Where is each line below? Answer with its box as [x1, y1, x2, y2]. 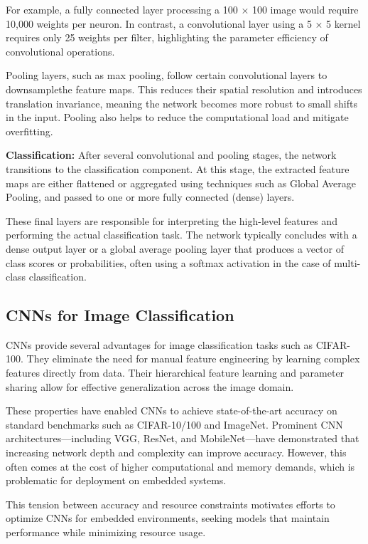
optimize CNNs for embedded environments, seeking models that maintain [6, 511, 330, 525]
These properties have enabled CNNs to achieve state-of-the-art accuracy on [6, 403, 337, 418]
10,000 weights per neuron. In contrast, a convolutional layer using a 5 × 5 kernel [6, 16, 361, 31]
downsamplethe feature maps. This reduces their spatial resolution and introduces [6, 81, 362, 96]
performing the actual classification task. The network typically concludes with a [6, 227, 357, 242]
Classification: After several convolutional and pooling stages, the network [6, 147, 337, 162]
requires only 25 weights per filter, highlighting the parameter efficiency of [6, 30, 328, 45]
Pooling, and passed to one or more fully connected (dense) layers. [6, 189, 295, 204]
